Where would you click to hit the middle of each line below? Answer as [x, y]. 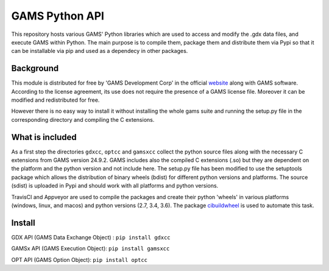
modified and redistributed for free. [55, 100]
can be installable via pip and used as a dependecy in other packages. [100, 51]
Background [35, 69]
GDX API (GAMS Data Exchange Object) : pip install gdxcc [91, 237]
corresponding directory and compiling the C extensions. [83, 119]
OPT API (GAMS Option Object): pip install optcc [80, 259]
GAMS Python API [58, 16]
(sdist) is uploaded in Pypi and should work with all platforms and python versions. [115, 186]
